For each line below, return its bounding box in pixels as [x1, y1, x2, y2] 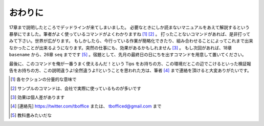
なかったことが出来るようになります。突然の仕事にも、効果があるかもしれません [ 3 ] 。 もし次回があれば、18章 [9, 44, 232, 51]
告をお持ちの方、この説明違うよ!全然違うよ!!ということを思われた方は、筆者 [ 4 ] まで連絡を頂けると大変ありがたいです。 [9, 67, 252, 73]
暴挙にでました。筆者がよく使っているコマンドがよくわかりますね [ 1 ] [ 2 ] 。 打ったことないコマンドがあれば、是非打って [9, 31, 251, 37]
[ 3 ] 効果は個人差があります [10, 94, 65, 100]
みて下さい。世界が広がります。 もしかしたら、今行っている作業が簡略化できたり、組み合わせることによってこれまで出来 [9, 38, 254, 44]
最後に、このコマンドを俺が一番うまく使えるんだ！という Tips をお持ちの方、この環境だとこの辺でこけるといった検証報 [9, 61, 251, 66]
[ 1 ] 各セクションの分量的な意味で [10, 76, 77, 83]
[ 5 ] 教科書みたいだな [10, 112, 52, 118]
